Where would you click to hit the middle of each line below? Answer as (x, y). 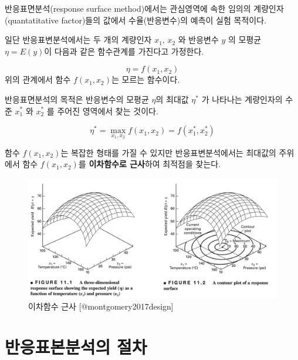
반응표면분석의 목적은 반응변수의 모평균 (77, 99)
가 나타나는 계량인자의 (242, 99)
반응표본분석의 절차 (76, 346)
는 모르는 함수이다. (146, 79)
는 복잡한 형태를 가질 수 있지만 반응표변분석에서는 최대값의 (168, 152)
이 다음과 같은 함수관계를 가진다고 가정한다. (124, 51)
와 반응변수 (198, 40)
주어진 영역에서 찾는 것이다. (108, 111)
